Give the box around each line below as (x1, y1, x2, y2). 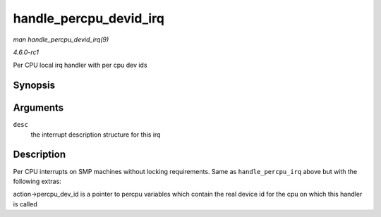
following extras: (13, 177, 61, 185)
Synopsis (13, 80, 56, 92)
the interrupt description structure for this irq (30, 130, 161, 139)
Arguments (13, 102, 64, 114)
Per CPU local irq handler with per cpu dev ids (13, 61, 147, 70)
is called (13, 199, 38, 208)
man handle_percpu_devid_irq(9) (13, 35, 109, 44)
